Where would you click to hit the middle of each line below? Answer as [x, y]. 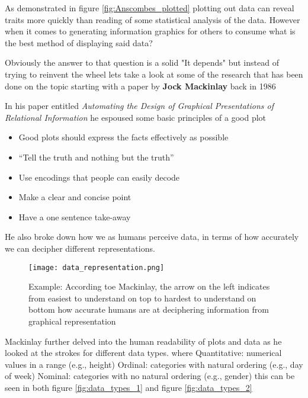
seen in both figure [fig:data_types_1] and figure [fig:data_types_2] [129, 387]
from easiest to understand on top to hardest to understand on [142, 298]
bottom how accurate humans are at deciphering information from [149, 309]
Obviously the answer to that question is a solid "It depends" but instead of [142, 62]
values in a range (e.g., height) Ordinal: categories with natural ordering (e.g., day [154, 364]
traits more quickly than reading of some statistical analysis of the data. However [153, 19]
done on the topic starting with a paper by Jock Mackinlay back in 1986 [140, 86]
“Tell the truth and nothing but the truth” [96, 157]
